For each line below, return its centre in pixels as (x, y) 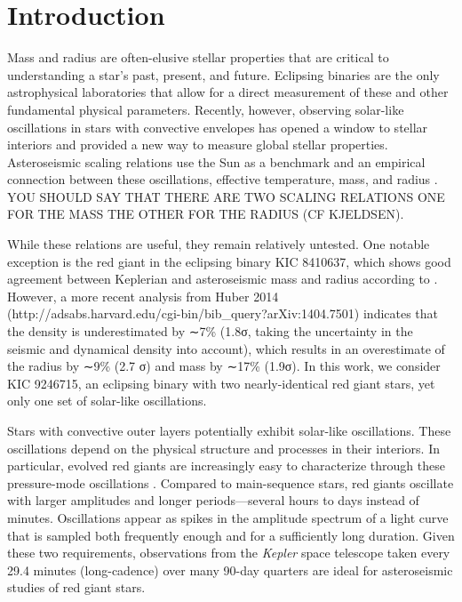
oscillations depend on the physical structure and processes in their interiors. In (223, 448)
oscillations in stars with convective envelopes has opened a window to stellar (218, 127)
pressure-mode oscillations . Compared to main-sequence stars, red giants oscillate (231, 482)
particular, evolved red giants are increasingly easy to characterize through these (226, 466)
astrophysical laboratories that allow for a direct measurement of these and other (228, 92)
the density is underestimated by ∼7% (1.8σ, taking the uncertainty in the (210, 331)
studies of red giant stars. (76, 587)
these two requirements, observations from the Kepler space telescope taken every (229, 553)
